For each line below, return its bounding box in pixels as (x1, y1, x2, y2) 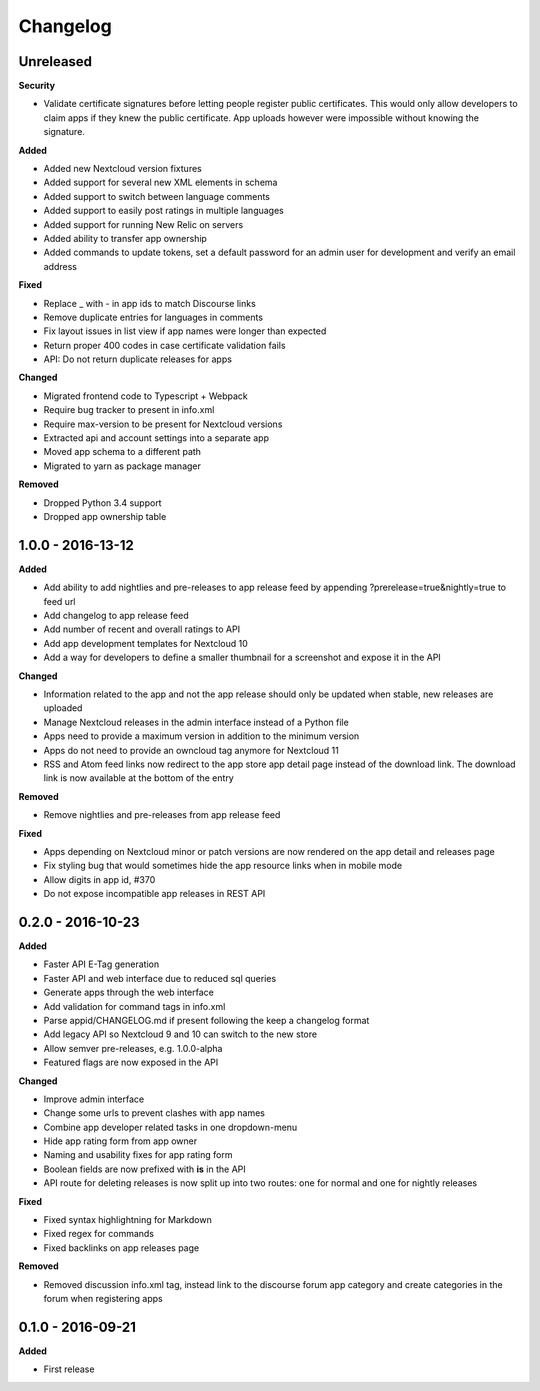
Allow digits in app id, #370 (43, 873, 156, 885)
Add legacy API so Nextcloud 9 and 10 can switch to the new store (43, 1028, 318, 1040)
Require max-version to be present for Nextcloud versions (43, 418, 283, 430)
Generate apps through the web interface (43, 986, 214, 999)
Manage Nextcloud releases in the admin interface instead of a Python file (43, 716, 349, 728)
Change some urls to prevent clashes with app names (43, 1107, 265, 1119)
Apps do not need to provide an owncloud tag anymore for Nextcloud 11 (43, 744, 339, 756)
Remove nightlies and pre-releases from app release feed (43, 809, 281, 821)
